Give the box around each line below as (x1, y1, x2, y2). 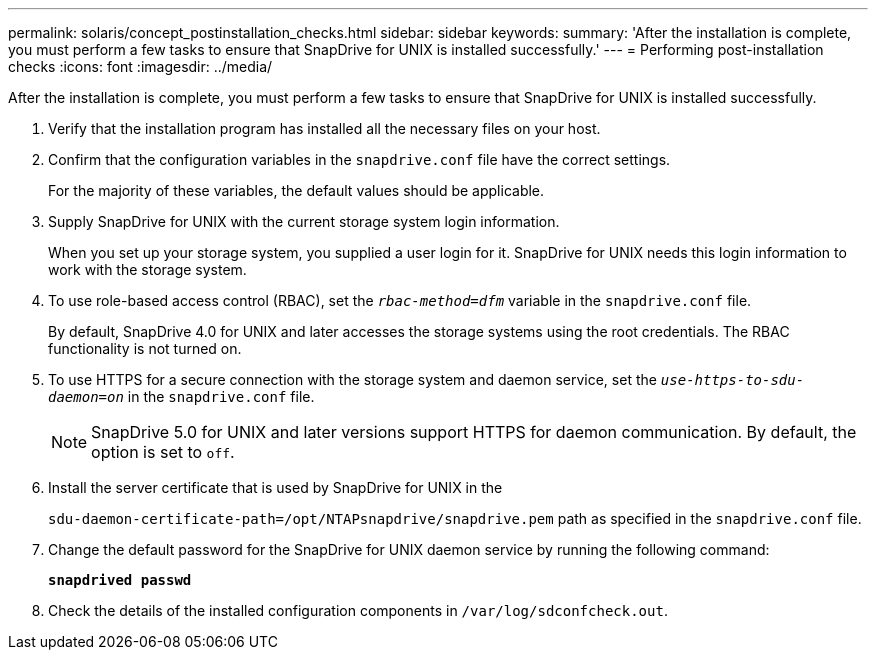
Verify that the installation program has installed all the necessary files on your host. (48, 120, 601, 137)
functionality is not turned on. (48, 340, 242, 357)
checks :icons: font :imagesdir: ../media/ (8, 58, 273, 75)
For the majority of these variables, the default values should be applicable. (48, 182, 545, 199)
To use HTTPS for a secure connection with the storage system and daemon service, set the (48, 371, 657, 388)
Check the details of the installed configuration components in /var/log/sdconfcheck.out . (48, 602, 668, 619)
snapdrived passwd (48, 572, 192, 588)
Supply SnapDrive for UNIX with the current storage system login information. (48, 213, 560, 230)
